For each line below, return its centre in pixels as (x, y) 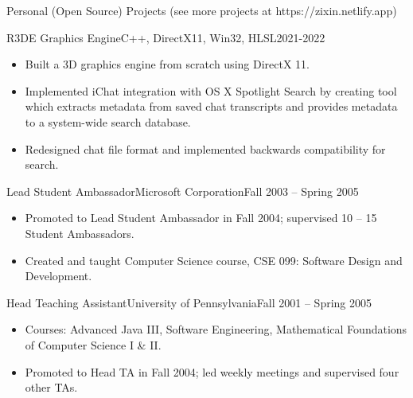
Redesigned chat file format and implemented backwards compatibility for (205, 148)
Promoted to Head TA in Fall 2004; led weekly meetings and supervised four (212, 371)
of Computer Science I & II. (93, 344)
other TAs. (51, 387)
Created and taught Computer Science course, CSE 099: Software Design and (214, 260)
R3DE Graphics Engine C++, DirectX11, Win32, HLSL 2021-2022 (166, 37)
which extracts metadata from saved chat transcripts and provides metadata (211, 106)
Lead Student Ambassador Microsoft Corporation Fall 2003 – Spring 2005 (183, 191)
